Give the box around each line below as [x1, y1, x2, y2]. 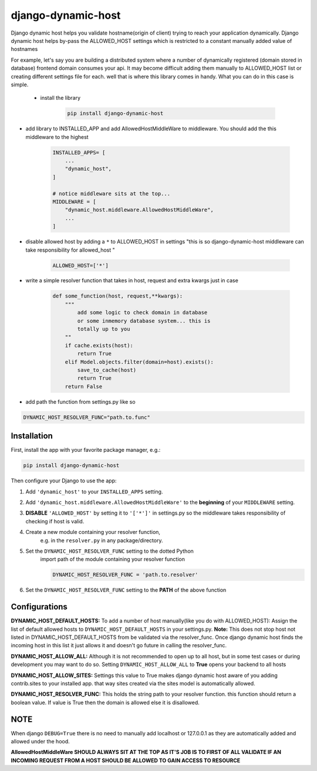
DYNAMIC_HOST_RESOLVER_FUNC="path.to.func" [23, 414, 151, 421]
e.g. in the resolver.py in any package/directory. [40, 537, 163, 544]
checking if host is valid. [25, 518, 85, 525]
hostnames [11, 46, 38, 53]
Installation [11, 431, 53, 441]
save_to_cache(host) [77, 367, 137, 373]
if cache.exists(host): [65, 342, 133, 349]
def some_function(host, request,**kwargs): [52, 293, 183, 299]
